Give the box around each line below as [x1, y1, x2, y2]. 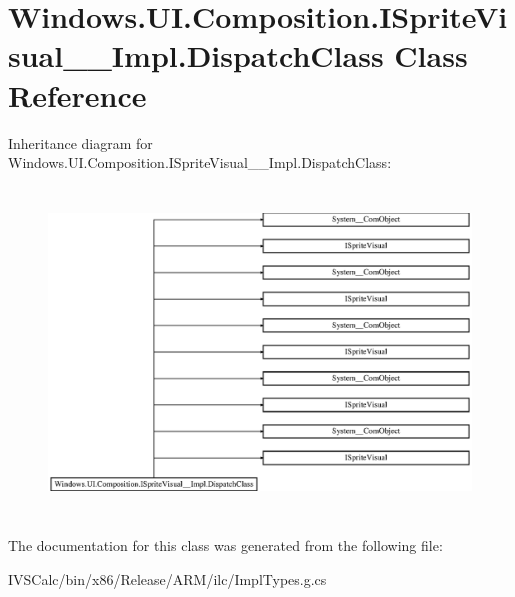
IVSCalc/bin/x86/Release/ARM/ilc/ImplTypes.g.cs [8, 568, 327, 589]
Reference [8, 74, 147, 115]
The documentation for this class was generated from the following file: [8, 534, 443, 555]
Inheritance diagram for [8, 132, 153, 153]
